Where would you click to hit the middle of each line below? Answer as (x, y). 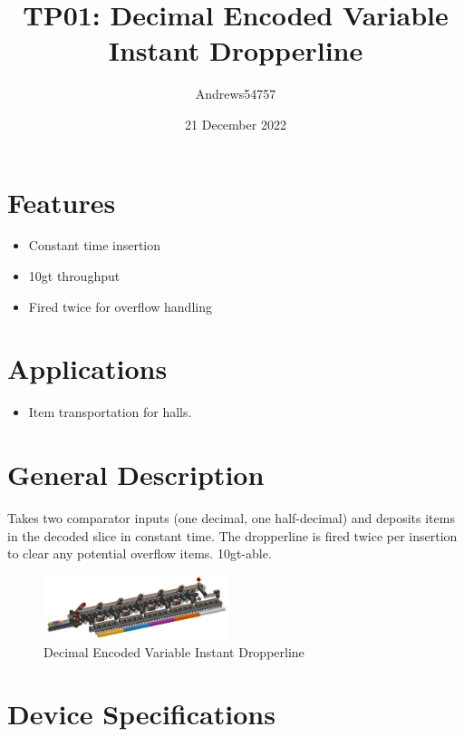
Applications (87, 368)
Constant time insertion (95, 245)
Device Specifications (141, 714)
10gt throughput (74, 276)
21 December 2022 (236, 124)
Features (62, 202)
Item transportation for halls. (110, 412)
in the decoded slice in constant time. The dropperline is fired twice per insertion (232, 535)
